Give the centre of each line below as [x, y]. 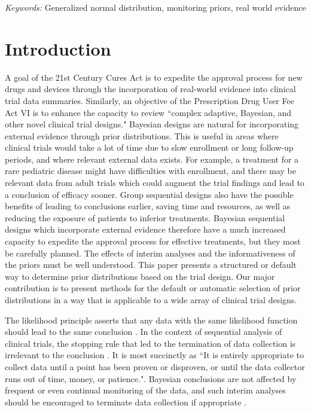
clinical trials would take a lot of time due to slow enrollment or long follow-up [149, 147]
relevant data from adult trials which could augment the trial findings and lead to [155, 183]
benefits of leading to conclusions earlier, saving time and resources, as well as [148, 206]
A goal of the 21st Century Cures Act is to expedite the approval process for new [154, 77]
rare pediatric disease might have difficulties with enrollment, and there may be [150, 171]
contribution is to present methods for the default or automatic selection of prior [153, 288]
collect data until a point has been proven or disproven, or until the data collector [155, 366]
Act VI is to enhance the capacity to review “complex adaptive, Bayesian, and [148, 112]
